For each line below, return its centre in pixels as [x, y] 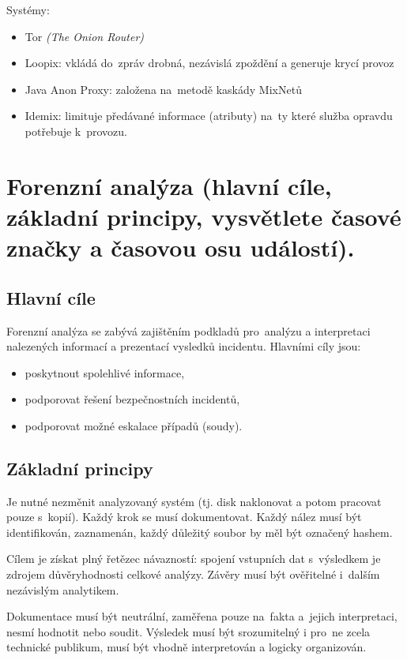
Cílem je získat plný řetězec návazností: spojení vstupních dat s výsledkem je [194, 559]
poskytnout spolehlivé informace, [105, 372]
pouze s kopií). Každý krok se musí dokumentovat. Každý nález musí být [184, 517]
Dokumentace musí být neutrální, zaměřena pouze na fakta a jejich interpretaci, [202, 616]
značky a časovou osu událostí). [181, 247]
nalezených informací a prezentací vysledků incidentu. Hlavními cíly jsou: [184, 346]
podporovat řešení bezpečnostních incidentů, [132, 399]
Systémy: [28, 9]
